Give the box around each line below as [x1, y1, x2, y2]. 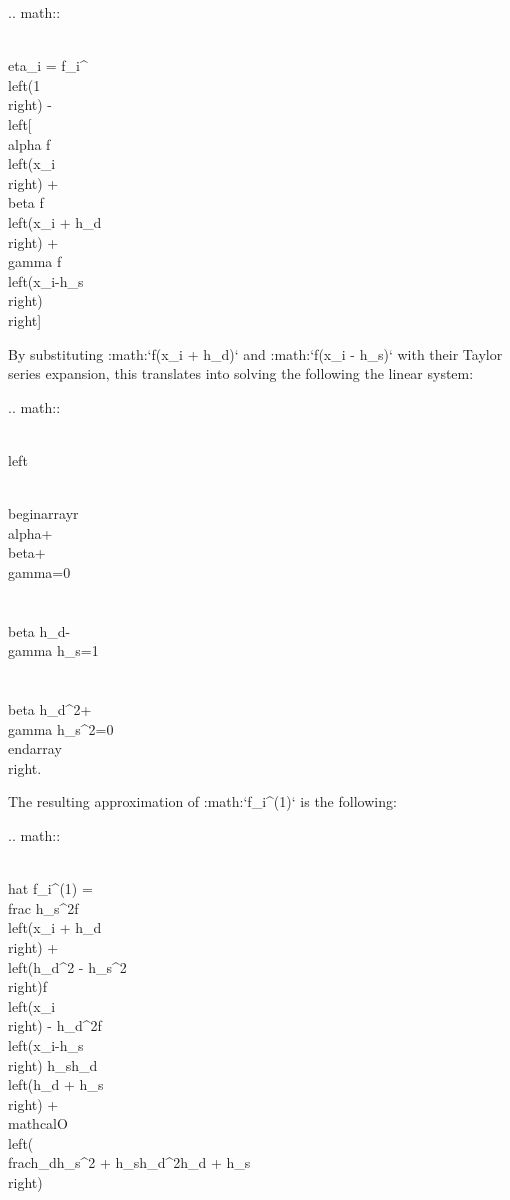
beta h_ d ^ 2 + [8, 699, 92, 719]
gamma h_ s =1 [8, 640, 99, 661]
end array [8, 738, 62, 759]
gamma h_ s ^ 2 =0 [8, 718, 114, 739]
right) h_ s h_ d [8, 1054, 98, 1075]
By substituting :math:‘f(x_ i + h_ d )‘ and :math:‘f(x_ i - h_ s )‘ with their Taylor [8, 343, 503, 364]
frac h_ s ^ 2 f [8, 897, 79, 918]
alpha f [8, 133, 51, 154]
